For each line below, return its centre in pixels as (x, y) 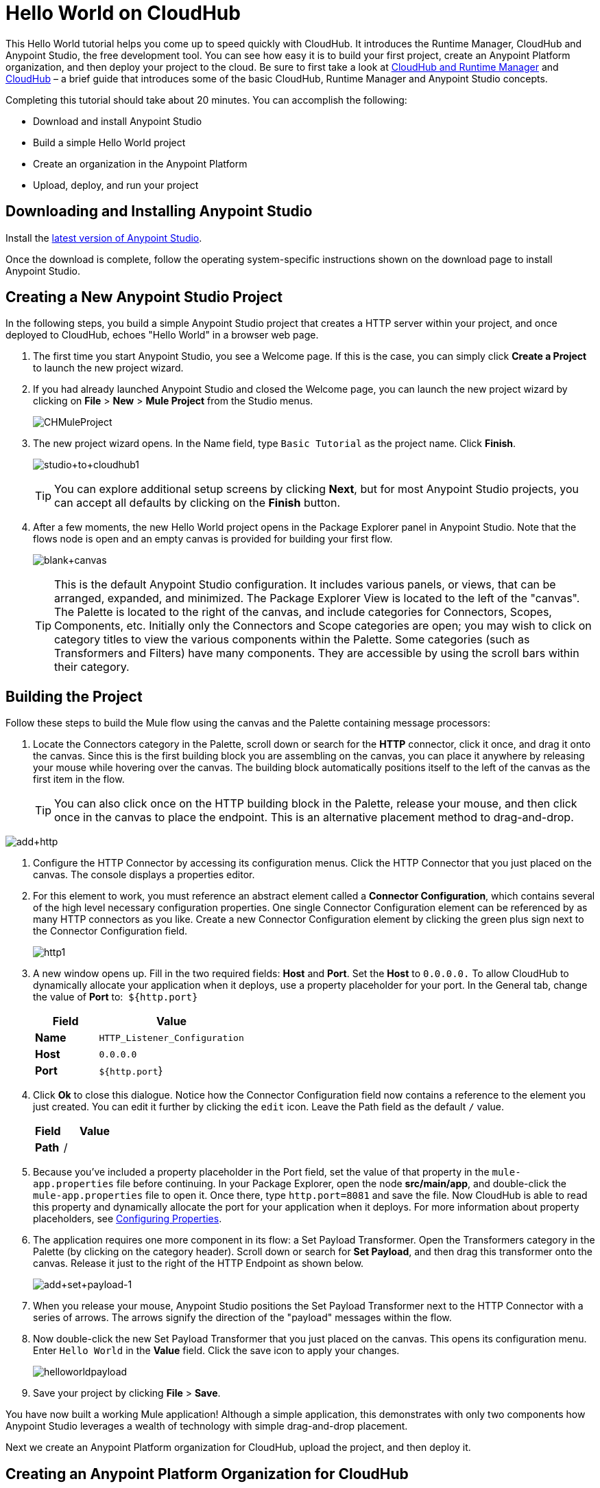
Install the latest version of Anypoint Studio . (104, 238)
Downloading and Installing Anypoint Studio (159, 211)
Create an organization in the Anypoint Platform (140, 163)
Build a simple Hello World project (109, 142)
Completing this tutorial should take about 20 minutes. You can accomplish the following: (206, 100)
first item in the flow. (79, 779)
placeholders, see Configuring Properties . (128, 1219)
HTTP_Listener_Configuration (171, 1038)
